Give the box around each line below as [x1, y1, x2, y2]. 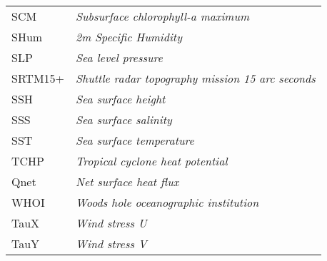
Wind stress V [76, 235, 147, 252]
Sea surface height [76, 91, 166, 107]
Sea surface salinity [76, 111, 172, 128]
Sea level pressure [76, 49, 163, 66]
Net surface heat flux [76, 173, 179, 190]
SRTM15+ [11, 70, 65, 86]
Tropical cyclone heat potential [76, 153, 228, 169]
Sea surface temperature [76, 132, 194, 148]
